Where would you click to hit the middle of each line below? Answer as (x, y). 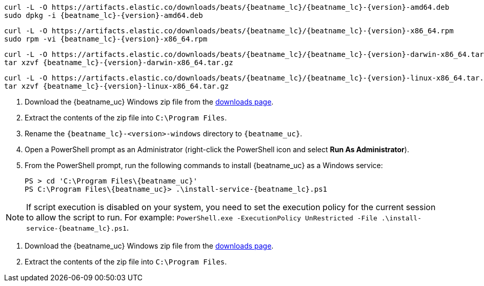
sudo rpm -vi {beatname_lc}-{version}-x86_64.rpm (106, 39)
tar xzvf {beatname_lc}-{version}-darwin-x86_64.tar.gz (119, 63)
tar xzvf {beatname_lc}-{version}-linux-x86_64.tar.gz (117, 86)
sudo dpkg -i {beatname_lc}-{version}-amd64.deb (104, 15)
